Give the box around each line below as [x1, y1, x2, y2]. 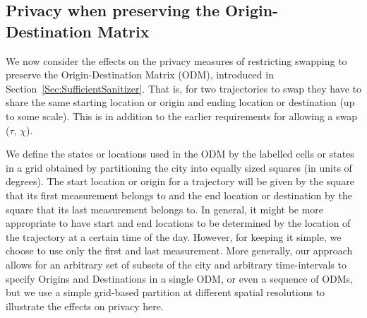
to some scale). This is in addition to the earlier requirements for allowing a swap [6, 108, 358, 123]
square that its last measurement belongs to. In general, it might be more [6, 201, 324, 216]
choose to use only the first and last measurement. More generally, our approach [6, 243, 353, 258]
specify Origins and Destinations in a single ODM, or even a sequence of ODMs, [6, 271, 353, 285]
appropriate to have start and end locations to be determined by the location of [6, 216, 351, 230]
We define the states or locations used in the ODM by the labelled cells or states [6, 146, 354, 161]
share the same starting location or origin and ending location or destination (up [6, 95, 355, 110]
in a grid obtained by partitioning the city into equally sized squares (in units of [6, 160, 352, 175]
